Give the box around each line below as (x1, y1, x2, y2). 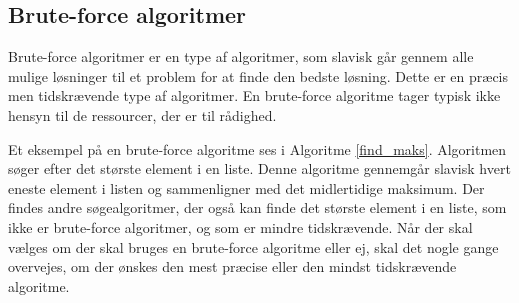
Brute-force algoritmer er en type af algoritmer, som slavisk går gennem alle (8, 46, 474, 67)
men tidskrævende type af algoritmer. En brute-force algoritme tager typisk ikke (8, 85, 501, 106)
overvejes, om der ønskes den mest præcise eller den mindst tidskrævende (8, 256, 457, 277)
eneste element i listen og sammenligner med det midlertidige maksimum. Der (8, 177, 485, 198)
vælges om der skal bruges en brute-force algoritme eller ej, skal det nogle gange (8, 236, 499, 257)
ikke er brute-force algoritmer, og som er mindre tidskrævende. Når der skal (8, 216, 473, 237)
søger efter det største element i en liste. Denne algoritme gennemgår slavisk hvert (8, 158, 511, 179)
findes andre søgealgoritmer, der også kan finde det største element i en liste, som (8, 197, 507, 218)
